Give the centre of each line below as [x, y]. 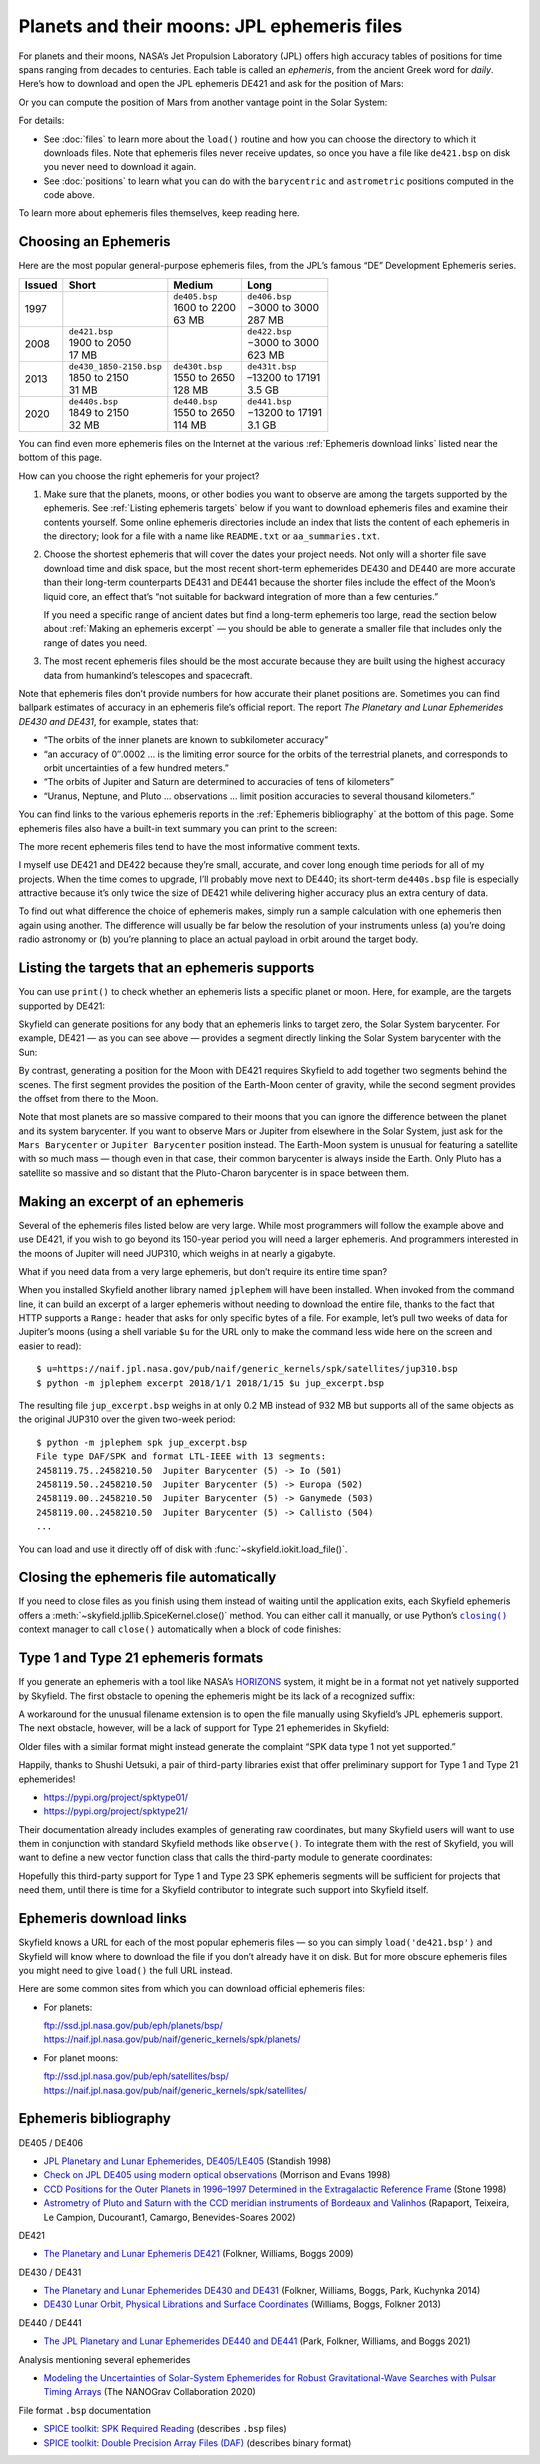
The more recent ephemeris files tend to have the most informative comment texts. [189, 846]
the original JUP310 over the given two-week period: [127, 1419]
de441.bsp [269, 401]
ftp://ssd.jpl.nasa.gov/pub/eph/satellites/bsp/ [136, 2076]
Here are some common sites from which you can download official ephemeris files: [191, 1989]
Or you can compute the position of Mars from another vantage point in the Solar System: [203, 102]
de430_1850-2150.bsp [115, 366]
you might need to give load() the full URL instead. [125, 1970]
